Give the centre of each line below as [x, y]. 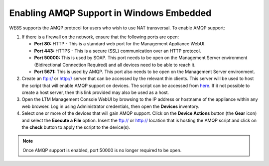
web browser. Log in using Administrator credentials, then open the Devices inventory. [111, 106]
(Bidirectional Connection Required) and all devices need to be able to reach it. [115, 65]
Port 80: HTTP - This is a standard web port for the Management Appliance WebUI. [120, 44]
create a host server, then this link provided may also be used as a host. [95, 92]
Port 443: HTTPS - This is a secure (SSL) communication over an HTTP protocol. [118, 51]
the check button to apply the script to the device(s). [76, 127]
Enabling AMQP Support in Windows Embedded [110, 13]
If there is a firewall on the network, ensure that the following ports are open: [100, 37]
